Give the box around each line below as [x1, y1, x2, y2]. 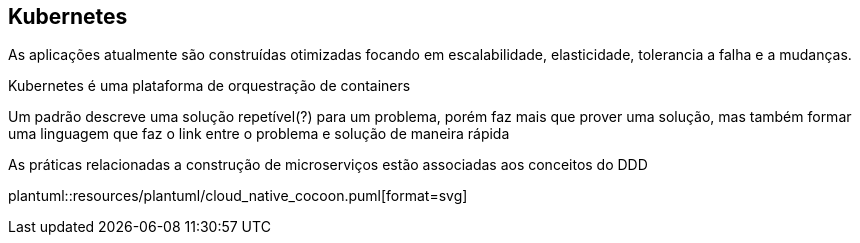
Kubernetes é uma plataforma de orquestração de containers [8, 77, 411, 95]
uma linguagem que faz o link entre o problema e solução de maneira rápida [8, 125, 510, 143]
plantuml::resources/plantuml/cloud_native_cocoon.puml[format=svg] [8, 187, 468, 205]
